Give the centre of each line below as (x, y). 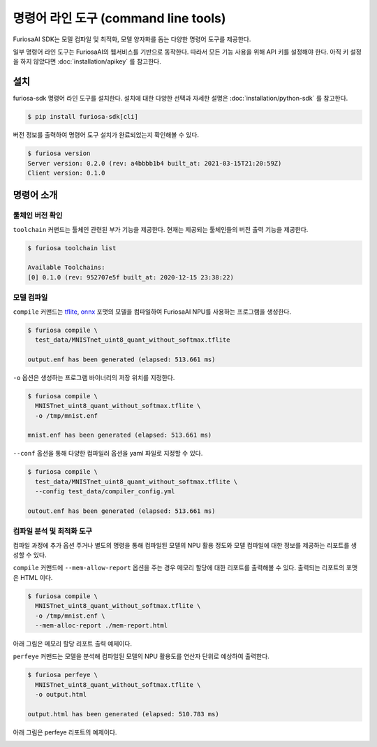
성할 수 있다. (30, 555)
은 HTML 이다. (33, 577)
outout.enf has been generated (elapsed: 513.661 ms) (121, 511)
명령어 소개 (35, 195)
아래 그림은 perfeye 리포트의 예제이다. (65, 732)
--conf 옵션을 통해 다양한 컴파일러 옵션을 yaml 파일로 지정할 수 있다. (108, 454)
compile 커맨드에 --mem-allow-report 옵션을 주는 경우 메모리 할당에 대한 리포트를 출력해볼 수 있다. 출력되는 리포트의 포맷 (185, 568)
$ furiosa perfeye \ (62, 675)
